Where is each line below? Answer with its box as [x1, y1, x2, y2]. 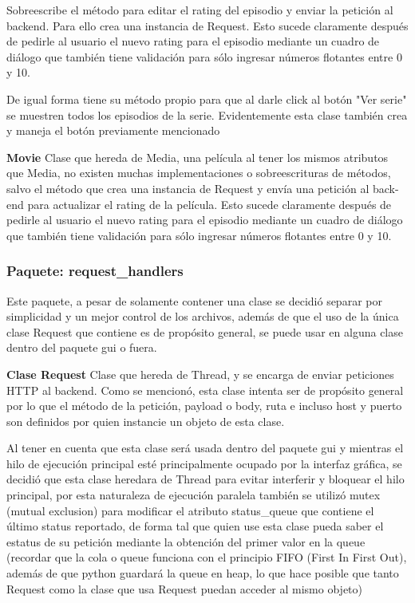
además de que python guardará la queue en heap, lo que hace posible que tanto [6, 565, 399, 581]
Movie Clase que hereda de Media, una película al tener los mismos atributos [6, 148, 389, 165]
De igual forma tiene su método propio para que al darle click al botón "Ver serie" [6, 90, 407, 107]
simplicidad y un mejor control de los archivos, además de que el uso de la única [6, 308, 399, 325]
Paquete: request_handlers [6, 261, 184, 281]
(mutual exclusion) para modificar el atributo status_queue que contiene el [6, 502, 374, 518]
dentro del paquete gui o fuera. [6, 339, 157, 356]
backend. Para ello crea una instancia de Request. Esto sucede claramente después [6, 17, 409, 33]
